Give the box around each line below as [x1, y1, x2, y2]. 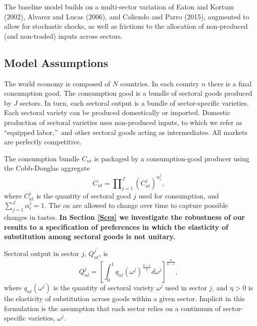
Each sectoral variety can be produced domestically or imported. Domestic [4, 107, 230, 118]
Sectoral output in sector [4, 248, 79, 258]
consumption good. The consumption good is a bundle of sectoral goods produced [4, 88, 253, 98]
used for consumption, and [138, 190, 219, 200]
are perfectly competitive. [4, 136, 82, 147]
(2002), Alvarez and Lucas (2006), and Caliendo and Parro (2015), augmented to [4, 11, 250, 21]
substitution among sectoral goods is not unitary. [4, 231, 175, 242]
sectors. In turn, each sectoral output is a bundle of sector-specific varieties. [19, 97, 249, 108]
